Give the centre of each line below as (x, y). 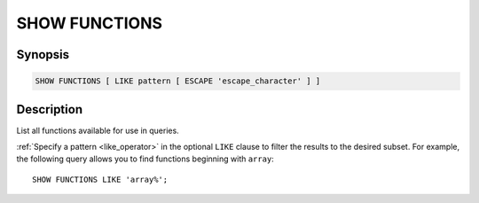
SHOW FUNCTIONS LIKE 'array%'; (100, 179)
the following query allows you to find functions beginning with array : (145, 159)
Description (50, 109)
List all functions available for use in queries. (98, 130)
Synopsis (43, 55)
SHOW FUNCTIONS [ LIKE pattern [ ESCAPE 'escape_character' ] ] (178, 81)
